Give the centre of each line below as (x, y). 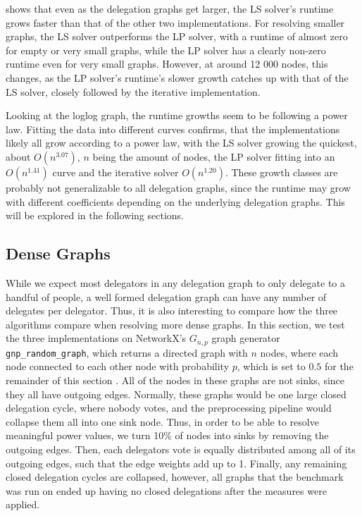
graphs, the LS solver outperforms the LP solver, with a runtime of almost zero (177, 36)
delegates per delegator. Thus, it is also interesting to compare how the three (172, 311)
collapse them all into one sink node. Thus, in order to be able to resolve (162, 421)
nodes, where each (299, 352)
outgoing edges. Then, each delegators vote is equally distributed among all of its (181, 449)
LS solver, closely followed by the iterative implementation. (133, 91)
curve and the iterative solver (116, 172)
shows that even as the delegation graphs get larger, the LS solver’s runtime (170, 8)
